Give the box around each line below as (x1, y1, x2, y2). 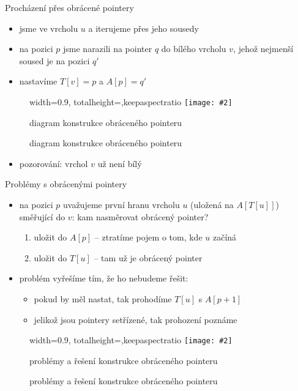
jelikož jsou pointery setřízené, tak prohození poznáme (34, 313, 237, 326)
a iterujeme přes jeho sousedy (88, 21, 199, 34)
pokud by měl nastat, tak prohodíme (34, 292, 172, 305)
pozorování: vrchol (19, 157, 88, 169)
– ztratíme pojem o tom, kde (94, 231, 203, 244)
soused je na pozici (19, 54, 90, 67)
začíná (212, 231, 237, 244)
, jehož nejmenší (233, 42, 294, 55)
